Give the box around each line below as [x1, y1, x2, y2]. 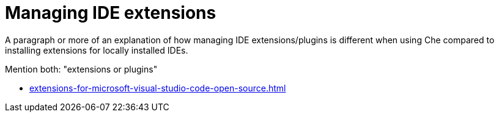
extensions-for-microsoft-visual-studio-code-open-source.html [29, 82, 286, 93]
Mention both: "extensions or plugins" [5, 63, 158, 74]
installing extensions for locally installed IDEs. [5, 44, 188, 55]
